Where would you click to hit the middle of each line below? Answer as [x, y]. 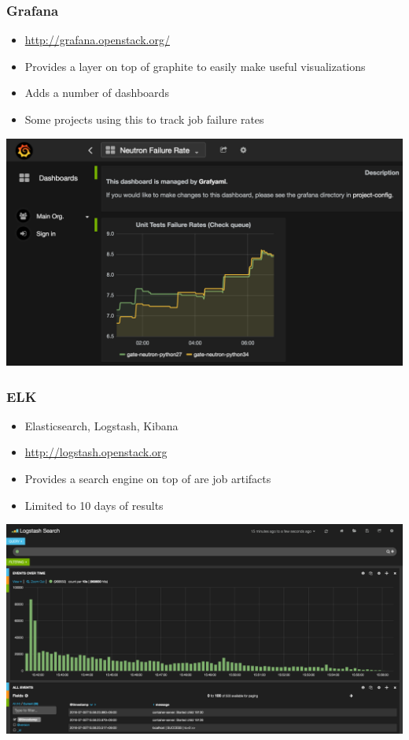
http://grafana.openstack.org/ [97, 40]
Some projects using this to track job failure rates [144, 119]
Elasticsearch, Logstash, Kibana [101, 425]
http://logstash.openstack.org [96, 452]
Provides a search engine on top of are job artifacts [148, 479]
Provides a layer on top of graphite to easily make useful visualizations [195, 66]
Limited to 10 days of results [94, 505]
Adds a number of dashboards [97, 93]
